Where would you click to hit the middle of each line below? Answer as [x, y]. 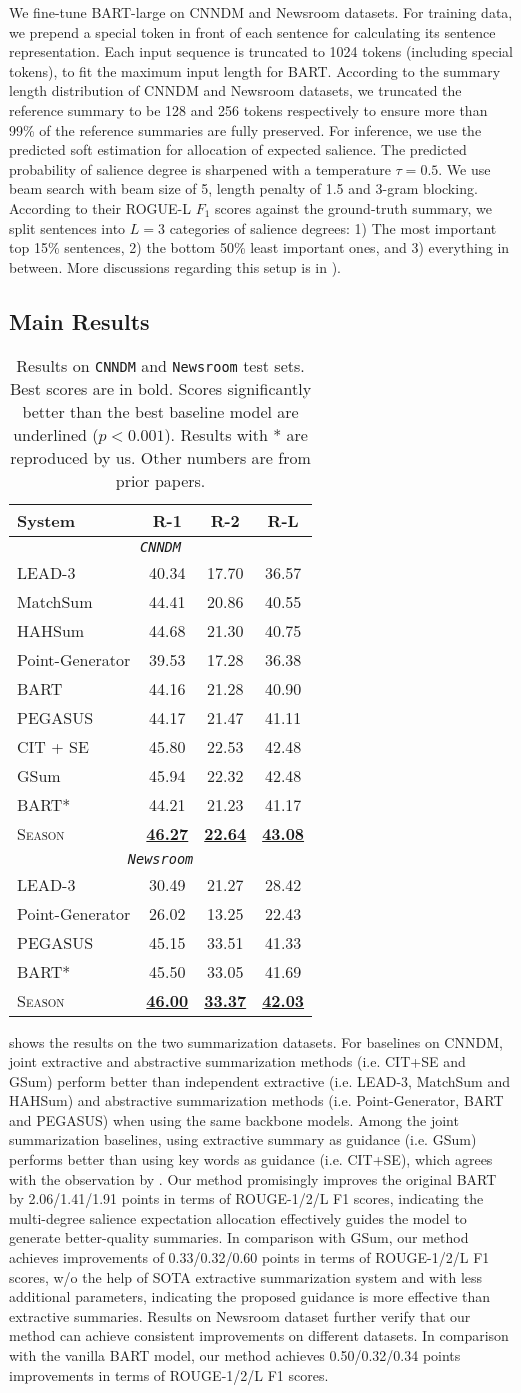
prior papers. [160, 480]
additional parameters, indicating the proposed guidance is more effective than [250, 1296]
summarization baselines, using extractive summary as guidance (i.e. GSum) [243, 1139]
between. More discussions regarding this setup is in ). [175, 266]
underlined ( [56, 434]
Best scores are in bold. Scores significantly [160, 388]
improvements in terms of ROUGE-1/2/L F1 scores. [169, 1374]
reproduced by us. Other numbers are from [160, 457]
